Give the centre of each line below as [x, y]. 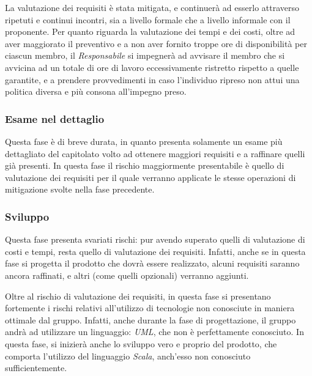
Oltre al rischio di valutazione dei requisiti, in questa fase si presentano [138, 296]
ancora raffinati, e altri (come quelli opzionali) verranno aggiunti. [127, 275]
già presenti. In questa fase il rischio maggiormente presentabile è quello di [145, 165]
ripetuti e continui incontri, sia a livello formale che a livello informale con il [148, 19]
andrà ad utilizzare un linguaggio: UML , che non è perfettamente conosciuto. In [154, 332]
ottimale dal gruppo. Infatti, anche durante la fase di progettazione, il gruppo [150, 319]
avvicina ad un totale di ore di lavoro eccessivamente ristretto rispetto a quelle [152, 67]
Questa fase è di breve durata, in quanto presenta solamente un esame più [144, 141]
